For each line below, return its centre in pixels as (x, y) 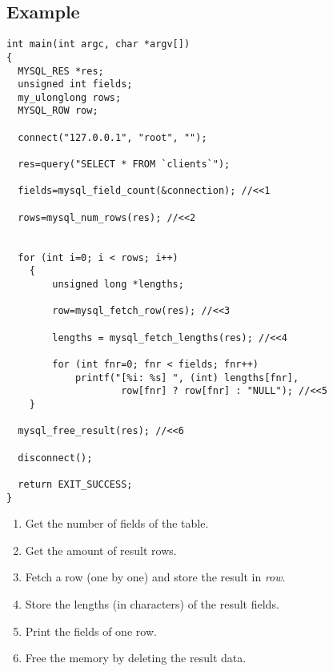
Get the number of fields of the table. (117, 523)
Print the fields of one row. (91, 631)
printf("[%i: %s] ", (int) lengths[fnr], (187, 378)
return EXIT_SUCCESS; (75, 484)
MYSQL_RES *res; (61, 71)
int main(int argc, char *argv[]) (98, 44)
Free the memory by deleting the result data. (136, 658)
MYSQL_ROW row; (58, 111)
